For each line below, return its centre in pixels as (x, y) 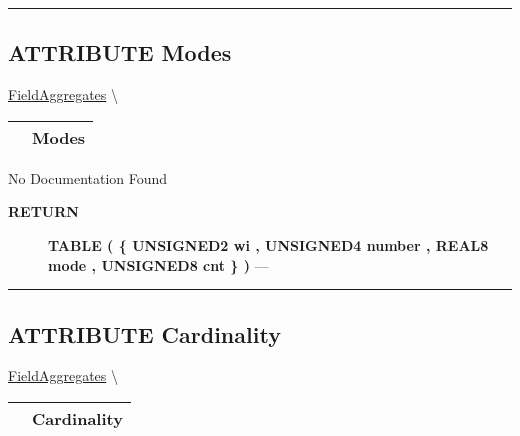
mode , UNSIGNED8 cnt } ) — (158, 264)
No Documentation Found (88, 177)
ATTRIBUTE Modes (120, 52)
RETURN (43, 211)
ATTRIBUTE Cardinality (144, 333)
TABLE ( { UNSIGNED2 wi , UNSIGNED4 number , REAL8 (268, 244)
